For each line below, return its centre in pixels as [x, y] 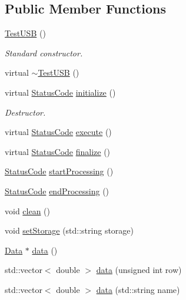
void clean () [28, 210]
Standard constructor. [44, 53]
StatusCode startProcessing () [59, 171]
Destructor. [25, 112]
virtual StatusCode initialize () [60, 92]
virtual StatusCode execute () [58, 132]
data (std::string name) [138, 289]
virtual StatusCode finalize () [58, 151]
